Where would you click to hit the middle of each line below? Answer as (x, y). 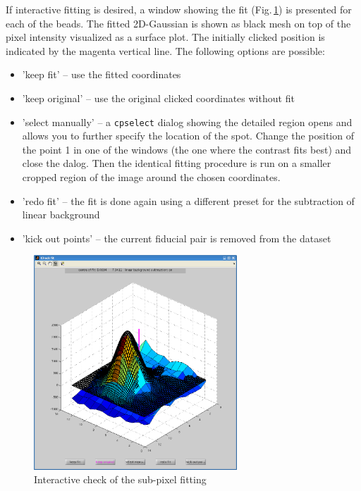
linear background (61, 215)
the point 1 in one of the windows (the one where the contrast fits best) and (187, 149)
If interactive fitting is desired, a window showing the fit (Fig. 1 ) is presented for (179, 9)
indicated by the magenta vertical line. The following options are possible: (165, 50)
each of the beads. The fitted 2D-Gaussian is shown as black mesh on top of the (178, 23)
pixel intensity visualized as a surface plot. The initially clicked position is (165, 37)
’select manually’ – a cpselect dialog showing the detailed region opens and (187, 122)
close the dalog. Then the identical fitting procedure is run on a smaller (177, 163)
